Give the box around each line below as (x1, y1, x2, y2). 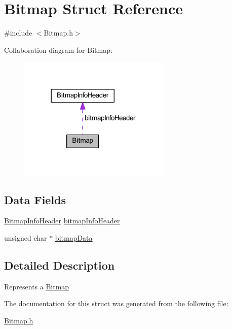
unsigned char (4, 232, 47, 243)
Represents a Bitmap (4, 281, 69, 291)
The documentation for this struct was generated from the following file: (4, 298, 228, 309)
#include (4, 27, 32, 38)
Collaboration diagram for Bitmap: (4, 44, 112, 55)
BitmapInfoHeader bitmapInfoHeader (4, 215, 120, 226)
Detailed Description (4, 257, 115, 273)
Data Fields (4, 191, 66, 207)
